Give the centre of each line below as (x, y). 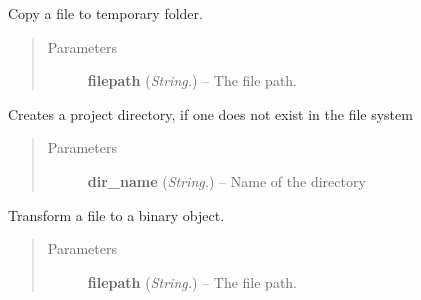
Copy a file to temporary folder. (105, 13)
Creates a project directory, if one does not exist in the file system (210, 113)
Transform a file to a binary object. (116, 214)
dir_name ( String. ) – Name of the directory (226, 180)
